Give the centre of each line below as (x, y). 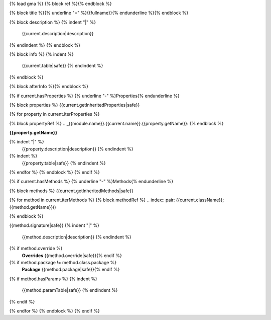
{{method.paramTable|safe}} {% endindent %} (70, 290)
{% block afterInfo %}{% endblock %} (49, 87)
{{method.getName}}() (33, 207)
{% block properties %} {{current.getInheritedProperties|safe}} (75, 105)
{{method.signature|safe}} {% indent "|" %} (54, 225)
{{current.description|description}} (58, 34)
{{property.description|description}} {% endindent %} (78, 149)
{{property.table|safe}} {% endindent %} (64, 163)
